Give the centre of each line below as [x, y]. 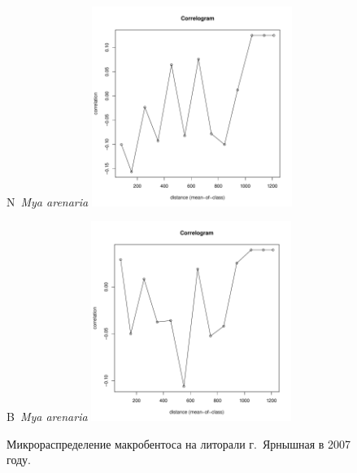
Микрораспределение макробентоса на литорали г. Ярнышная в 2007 [179, 443]
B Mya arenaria [47, 416]
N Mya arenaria [48, 201]
